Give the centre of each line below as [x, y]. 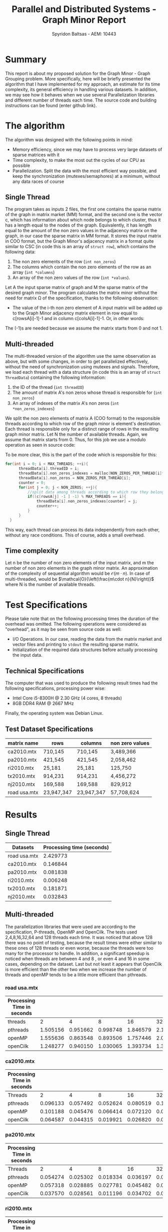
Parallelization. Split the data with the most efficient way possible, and [84, 171]
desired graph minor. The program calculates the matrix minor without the [81, 293]
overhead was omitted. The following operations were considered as [76, 624]
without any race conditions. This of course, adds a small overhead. [75, 535]
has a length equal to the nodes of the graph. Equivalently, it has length [78, 225]
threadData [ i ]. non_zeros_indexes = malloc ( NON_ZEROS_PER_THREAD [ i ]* [91, 473]
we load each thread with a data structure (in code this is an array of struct [83, 372]
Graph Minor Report [84, 20]
